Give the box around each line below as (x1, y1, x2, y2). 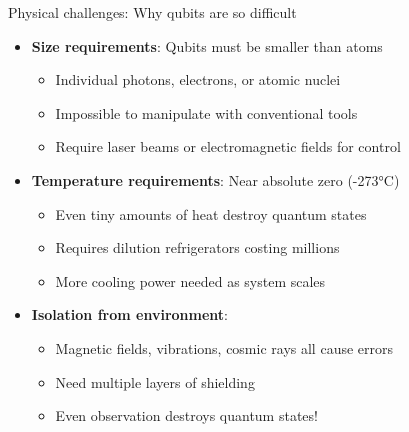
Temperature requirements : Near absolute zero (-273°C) (31, 169, 400, 190)
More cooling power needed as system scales (55, 270, 326, 291)
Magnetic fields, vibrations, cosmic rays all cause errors (55, 337, 394, 358)
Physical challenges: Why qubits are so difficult (8, 2, 297, 22)
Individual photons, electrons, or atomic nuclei (55, 69, 341, 90)
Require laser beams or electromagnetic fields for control (55, 136, 401, 157)
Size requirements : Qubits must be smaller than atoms (31, 35, 383, 56)
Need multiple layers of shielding (55, 371, 255, 392)
